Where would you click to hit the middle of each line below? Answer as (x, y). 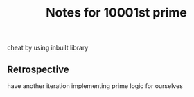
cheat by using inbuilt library (48, 48)
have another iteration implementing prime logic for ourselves (95, 86)
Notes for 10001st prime (116, 13)
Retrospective (38, 69)
